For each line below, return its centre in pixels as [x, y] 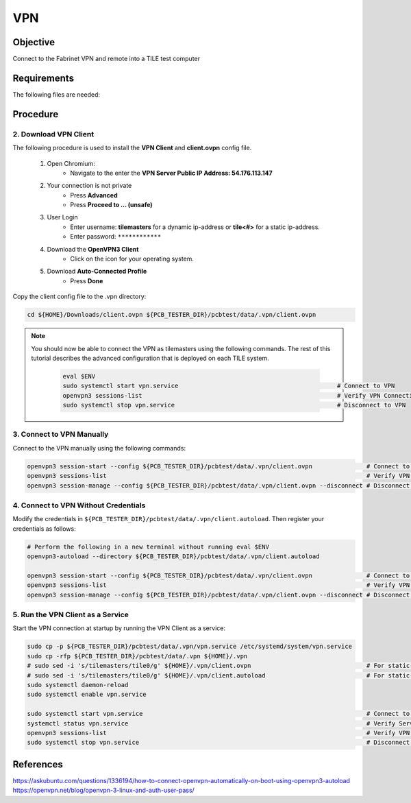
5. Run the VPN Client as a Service [71, 615]
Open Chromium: [71, 163]
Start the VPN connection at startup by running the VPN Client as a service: [119, 628]
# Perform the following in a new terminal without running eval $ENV [148, 547]
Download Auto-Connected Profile [97, 272]
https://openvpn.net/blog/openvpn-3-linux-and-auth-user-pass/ [103, 790]
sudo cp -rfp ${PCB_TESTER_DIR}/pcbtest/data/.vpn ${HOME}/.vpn [137, 656]
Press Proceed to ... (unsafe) [112, 205]
